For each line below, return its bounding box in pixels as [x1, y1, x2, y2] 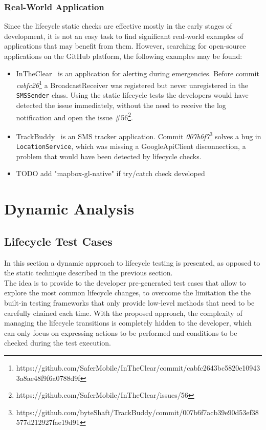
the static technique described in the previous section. [4, 267, 173, 278]
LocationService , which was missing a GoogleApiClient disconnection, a [16, 141, 246, 152]
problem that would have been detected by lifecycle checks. [16, 150, 202, 161]
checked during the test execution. [4, 337, 111, 348]
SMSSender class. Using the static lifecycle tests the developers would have [16, 90, 249, 100]
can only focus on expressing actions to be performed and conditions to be [4, 327, 237, 338]
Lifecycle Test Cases [4, 233, 113, 249]
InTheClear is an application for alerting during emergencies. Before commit [16, 68, 259, 78]
